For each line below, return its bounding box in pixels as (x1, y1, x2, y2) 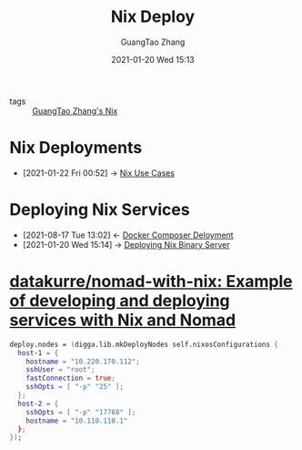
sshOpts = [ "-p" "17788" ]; (25, 407, 136, 416)
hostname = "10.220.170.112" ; (25, 357, 141, 366)
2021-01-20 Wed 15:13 (111, 54, 195, 65)
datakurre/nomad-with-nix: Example (9, 271, 293, 291)
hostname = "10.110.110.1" (25, 416, 128, 425)
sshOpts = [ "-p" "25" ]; (25, 383, 125, 392)
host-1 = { (17, 348, 59, 357)
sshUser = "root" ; (25, 365, 96, 374)
